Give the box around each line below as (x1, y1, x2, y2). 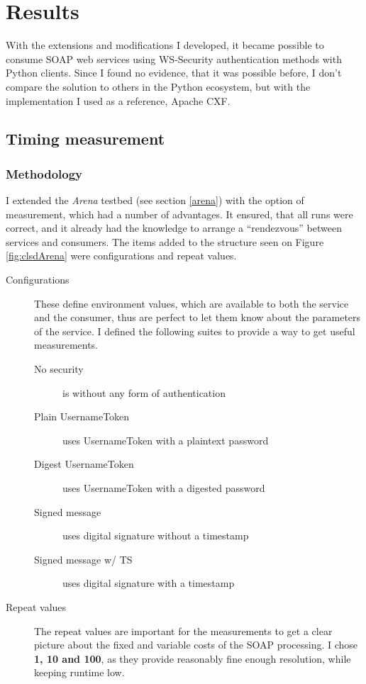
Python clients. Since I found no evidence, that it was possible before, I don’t (6, 65, 342, 80)
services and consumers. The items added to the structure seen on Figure (6, 234, 324, 249)
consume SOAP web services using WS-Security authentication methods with (6, 51, 342, 66)
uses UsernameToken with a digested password (62, 481, 265, 495)
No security (34, 361, 84, 376)
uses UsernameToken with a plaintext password (62, 432, 269, 447)
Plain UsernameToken (34, 409, 130, 424)
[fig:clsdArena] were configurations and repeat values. (6, 248, 237, 263)
